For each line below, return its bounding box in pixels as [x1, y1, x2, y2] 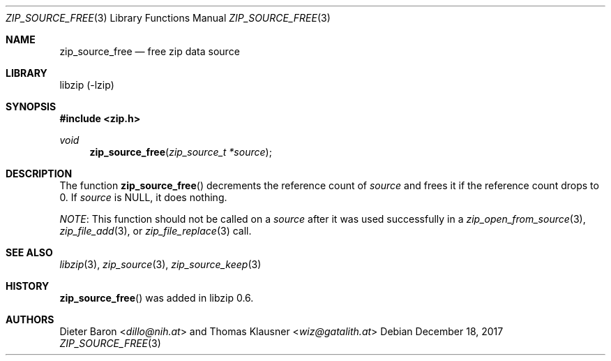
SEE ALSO [6, 246, 53, 258]
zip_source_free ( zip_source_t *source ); [89, 146, 272, 158]
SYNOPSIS [6, 101, 56, 112]
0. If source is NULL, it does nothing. [59, 191, 227, 203]
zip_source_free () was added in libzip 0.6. [59, 292, 254, 304]
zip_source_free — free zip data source [59, 45, 240, 57]
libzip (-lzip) [59, 79, 114, 91]
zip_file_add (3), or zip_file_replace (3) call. [59, 225, 252, 237]
